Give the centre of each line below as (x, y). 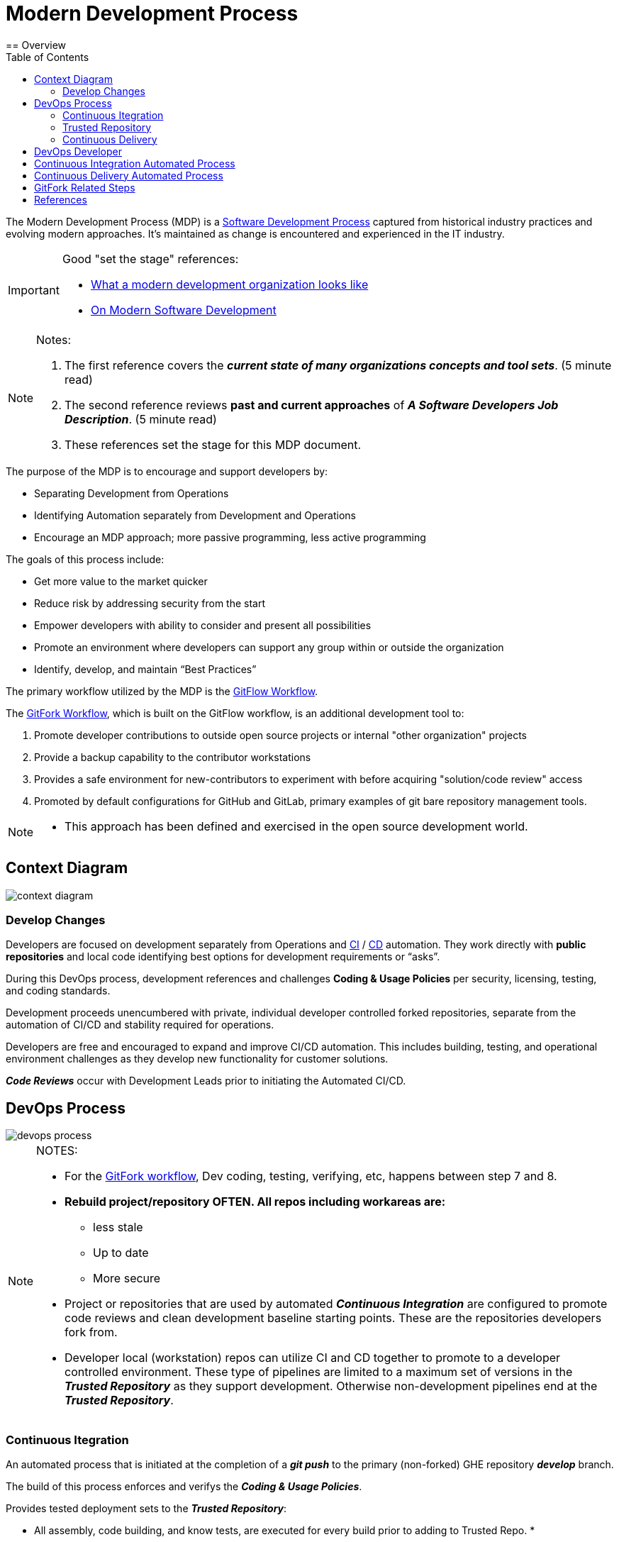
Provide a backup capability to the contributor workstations (173, 757)
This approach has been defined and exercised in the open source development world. (296, 826)
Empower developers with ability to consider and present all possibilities (203, 625)
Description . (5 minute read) (141, 419)
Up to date (121, 1253)
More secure (127, 1278)
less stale (118, 1227)
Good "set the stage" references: (150, 259)
